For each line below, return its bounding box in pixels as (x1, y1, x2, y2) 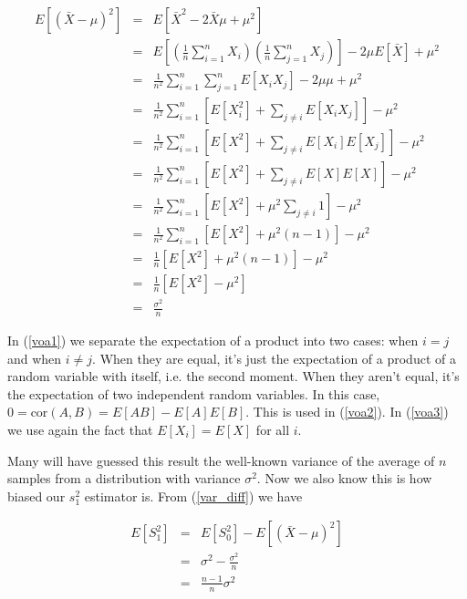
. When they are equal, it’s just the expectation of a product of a (92, 348, 456, 367)
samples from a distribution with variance (7, 469, 241, 488)
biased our (7, 486, 66, 505)
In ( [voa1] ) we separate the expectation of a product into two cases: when (7, 331, 419, 350)
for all (255, 420, 290, 439)
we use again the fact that (7, 420, 153, 439)
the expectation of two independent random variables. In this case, (7, 384, 380, 403)
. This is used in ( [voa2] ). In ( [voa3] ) (245, 402, 449, 421)
